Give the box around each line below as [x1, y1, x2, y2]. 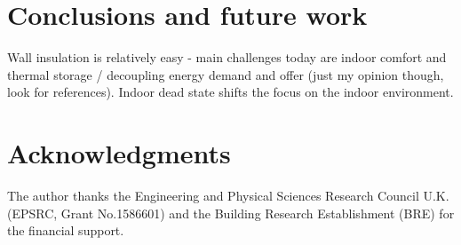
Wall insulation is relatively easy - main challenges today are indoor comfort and [7, 48, 447, 67]
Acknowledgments [7, 135, 231, 171]
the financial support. [7, 221, 124, 240]
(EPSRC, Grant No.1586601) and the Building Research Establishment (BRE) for [7, 203, 455, 222]
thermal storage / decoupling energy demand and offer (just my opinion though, [7, 65, 444, 83]
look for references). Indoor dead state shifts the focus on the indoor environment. [7, 83, 454, 101]
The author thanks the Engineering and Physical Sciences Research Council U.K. [7, 186, 449, 205]
